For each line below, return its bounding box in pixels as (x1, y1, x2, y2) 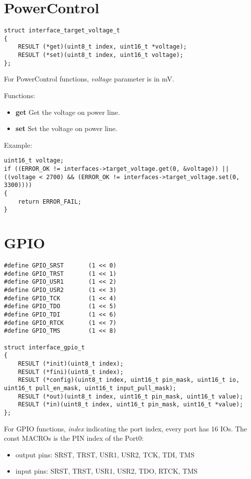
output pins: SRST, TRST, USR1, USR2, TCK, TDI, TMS (15, 449, 195, 459)
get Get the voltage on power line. (15, 106, 120, 117)
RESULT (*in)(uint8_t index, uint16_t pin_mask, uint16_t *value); (18, 401, 243, 408)
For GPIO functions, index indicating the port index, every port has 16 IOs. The (4, 423, 247, 433)
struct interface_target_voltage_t (4, 27, 120, 34)
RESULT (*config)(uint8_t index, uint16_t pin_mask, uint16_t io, (18, 376, 240, 384)
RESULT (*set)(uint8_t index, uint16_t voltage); (18, 52, 184, 59)
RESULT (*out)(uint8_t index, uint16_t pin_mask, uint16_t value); (18, 393, 243, 400)
